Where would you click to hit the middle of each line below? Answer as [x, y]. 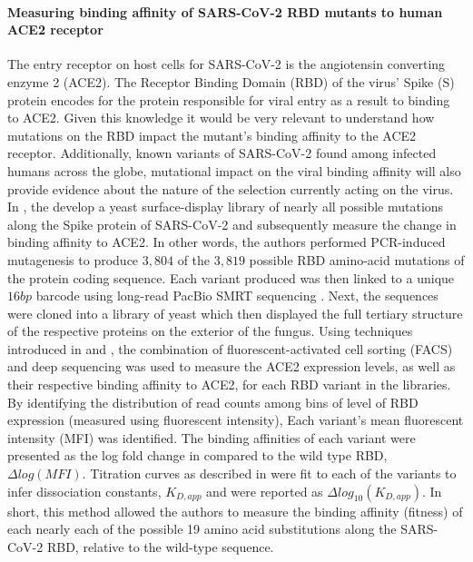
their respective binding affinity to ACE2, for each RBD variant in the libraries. [229, 385]
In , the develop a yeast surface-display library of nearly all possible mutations [226, 207]
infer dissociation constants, [84, 491]
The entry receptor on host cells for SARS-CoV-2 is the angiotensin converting [227, 64]
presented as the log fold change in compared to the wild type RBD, [197, 455]
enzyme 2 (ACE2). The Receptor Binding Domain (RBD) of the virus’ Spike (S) [231, 81]
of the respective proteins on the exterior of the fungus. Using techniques [210, 331]
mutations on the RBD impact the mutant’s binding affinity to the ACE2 [212, 135]
